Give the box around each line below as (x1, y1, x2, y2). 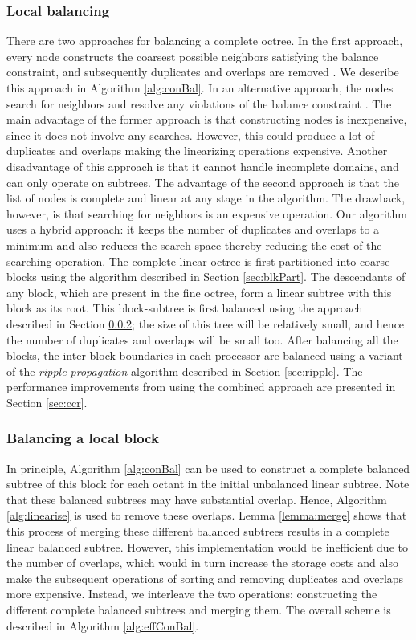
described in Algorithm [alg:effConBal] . (6, 617, 199, 634)
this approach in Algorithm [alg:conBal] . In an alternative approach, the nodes (6, 79, 394, 96)
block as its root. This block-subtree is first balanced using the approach (6, 300, 363, 316)
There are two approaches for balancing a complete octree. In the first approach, (6, 32, 403, 49)
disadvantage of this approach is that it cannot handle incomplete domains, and (6, 157, 399, 174)
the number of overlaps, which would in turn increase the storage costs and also (6, 554, 398, 571)
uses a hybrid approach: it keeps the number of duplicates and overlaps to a (6, 221, 380, 238)
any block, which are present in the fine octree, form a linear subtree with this (6, 283, 392, 300)
